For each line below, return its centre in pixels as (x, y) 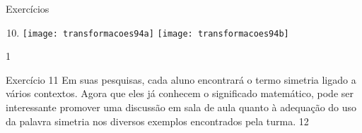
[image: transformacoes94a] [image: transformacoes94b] (156, 33)
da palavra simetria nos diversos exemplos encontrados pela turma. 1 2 (157, 121)
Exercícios (28, 8)
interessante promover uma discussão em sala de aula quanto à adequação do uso (181, 107)
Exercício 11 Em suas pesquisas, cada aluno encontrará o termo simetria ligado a (181, 79)
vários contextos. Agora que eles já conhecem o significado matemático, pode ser (180, 93)
